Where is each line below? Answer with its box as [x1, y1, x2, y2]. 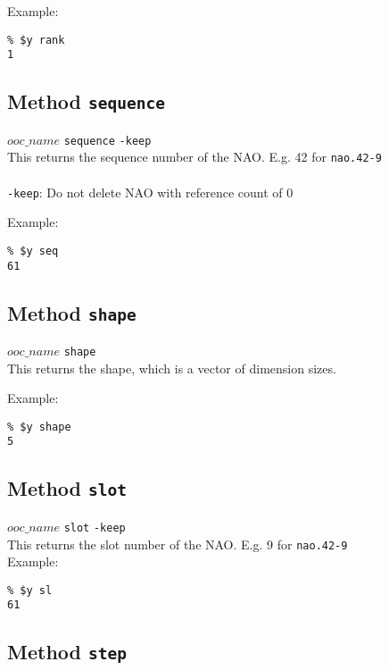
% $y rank [7, 33, 65, 46]
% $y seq [7, 244, 59, 257]
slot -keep [63, 521, 126, 534]
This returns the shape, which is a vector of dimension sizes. [7, 358, 336, 377]
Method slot [7, 474, 127, 502]
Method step [7, 638, 127, 666]
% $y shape [7, 420, 71, 433]
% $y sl [7, 583, 53, 597]
